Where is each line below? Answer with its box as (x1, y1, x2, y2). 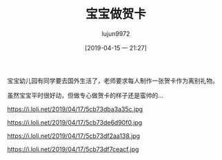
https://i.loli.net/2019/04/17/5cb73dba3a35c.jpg (7, 105, 143, 113)
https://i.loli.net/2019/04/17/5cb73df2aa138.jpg (7, 132, 140, 140)
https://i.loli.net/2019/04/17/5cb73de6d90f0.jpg (7, 118, 143, 126)
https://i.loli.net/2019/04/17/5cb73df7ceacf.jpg (7, 145, 139, 153)
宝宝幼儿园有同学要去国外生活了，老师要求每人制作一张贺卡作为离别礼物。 (7, 77, 219, 85)
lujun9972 (101, 29, 130, 38)
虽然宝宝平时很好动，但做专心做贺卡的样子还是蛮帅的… (7, 91, 164, 99)
